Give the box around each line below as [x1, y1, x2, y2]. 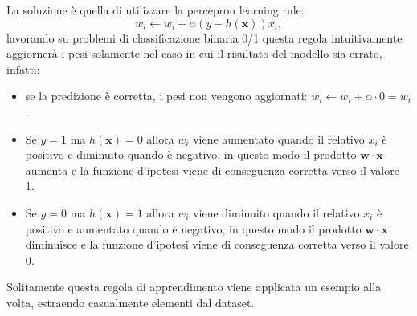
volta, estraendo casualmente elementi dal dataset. [6, 294, 255, 310]
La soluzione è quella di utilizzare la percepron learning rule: [6, 2, 305, 18]
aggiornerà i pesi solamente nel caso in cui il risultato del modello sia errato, [6, 45, 382, 62]
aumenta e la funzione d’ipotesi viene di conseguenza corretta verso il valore [25, 161, 399, 178]
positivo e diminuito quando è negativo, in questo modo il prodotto [25, 146, 357, 163]
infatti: [6, 60, 40, 77]
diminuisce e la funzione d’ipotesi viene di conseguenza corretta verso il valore [25, 236, 409, 253]
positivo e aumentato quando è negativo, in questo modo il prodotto [25, 220, 362, 237]
